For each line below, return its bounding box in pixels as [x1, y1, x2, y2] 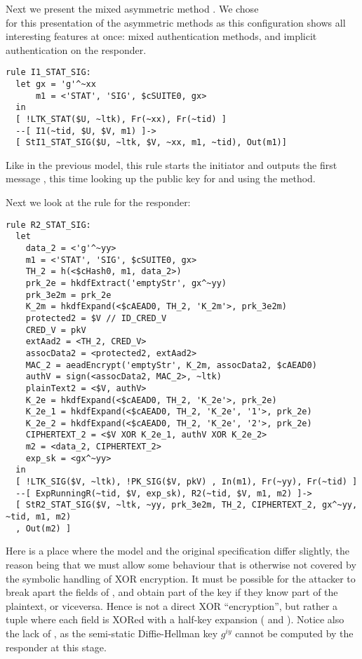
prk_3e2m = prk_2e [25, 290, 112, 300]
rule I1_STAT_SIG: [6, 67, 91, 78]
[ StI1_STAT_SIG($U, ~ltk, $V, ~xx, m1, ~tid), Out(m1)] [15, 137, 287, 148]
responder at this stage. [6, 639, 107, 654]
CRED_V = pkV [25, 325, 86, 335]
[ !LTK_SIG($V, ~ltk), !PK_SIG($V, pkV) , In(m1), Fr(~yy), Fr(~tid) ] [15, 477, 358, 487]
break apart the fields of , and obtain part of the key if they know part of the [6, 585, 338, 599]
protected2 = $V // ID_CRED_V [25, 313, 167, 323]
